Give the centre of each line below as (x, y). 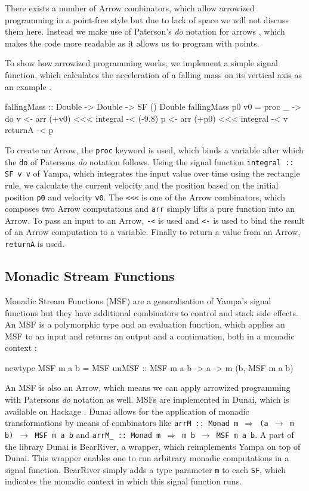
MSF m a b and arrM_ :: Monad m (98, 434)
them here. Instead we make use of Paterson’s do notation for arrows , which (145, 31)
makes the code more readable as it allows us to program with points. (132, 43)
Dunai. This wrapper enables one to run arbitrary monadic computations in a (147, 458)
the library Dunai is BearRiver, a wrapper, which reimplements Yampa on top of (153, 446)
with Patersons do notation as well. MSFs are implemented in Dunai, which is (147, 399)
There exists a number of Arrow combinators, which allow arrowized (130, 8)
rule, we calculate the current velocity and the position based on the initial (142, 185)
